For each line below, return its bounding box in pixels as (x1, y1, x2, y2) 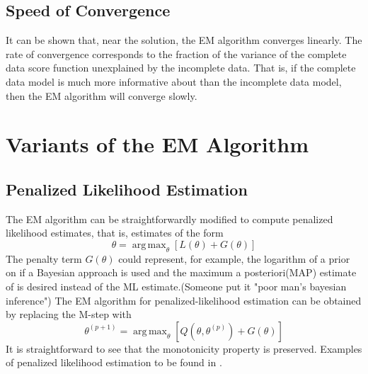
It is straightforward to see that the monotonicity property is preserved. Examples (6, 341, 362, 356)
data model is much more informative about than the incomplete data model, (6, 74, 342, 89)
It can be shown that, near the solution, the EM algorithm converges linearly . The (6, 33, 362, 47)
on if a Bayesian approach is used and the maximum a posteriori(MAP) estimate (6, 265, 357, 280)
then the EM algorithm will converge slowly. (6, 88, 197, 103)
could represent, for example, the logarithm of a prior (118, 251, 350, 266)
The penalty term (6, 251, 82, 266)
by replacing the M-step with (6, 307, 132, 322)
